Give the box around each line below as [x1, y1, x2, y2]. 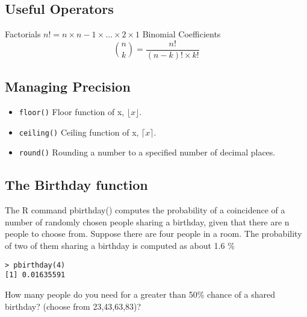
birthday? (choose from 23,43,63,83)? [5, 300, 141, 312]
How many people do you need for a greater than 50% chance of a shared [5, 287, 275, 300]
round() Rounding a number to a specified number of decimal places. [19, 146, 276, 158]
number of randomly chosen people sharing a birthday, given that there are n [5, 215, 290, 228]
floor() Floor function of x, [19, 105, 125, 118]
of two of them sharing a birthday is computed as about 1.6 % [5, 239, 235, 252]
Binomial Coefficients [142, 28, 221, 40]
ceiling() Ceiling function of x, [19, 125, 139, 138]
